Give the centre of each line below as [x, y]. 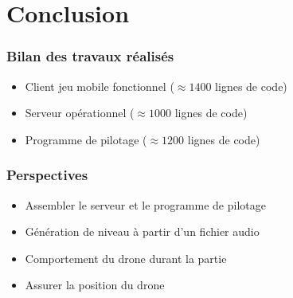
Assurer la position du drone [95, 285]
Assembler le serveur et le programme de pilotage [145, 204]
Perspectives [47, 175]
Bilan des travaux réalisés [90, 56]
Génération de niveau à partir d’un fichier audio [142, 231]
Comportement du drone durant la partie [126, 258]
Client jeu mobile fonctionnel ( [100, 86]
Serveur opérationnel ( [80, 113]
